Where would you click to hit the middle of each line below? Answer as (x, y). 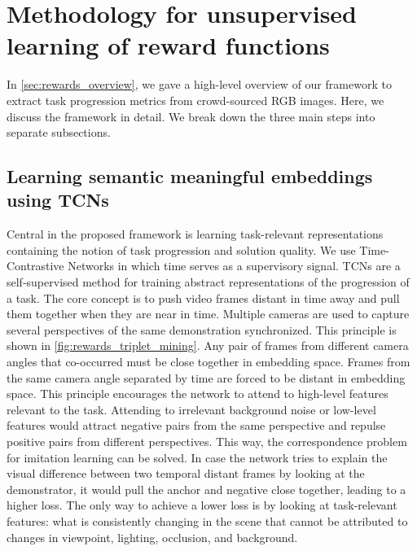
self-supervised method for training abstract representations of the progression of (208, 282)
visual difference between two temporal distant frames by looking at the (186, 473)
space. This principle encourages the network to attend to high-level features (198, 394)
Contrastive (35, 266)
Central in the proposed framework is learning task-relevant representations (195, 234)
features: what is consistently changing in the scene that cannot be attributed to (207, 520)
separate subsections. (59, 132)
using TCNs (58, 200)
